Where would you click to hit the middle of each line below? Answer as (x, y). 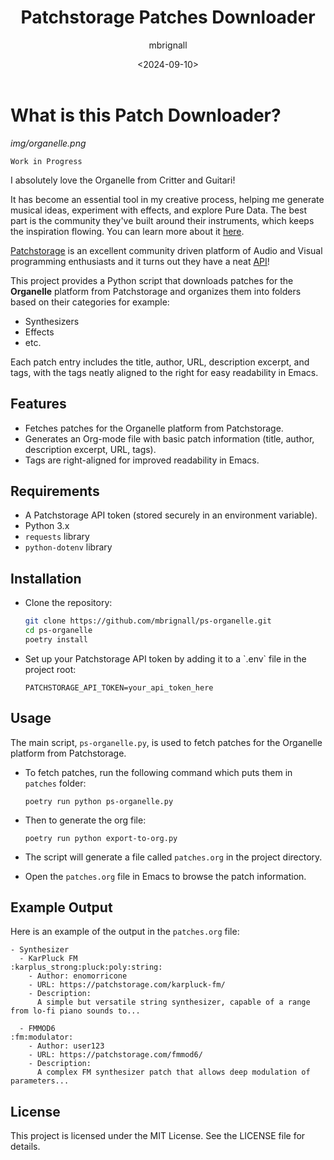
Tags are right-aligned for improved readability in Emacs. (142, 460)
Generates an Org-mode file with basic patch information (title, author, (169, 438)
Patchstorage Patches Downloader (168, 17)
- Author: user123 (66, 1046)
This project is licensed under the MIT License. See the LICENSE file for (158, 1136)
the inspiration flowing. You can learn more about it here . (127, 231)
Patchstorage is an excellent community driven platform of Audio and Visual (166, 250)
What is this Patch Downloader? (146, 115)
